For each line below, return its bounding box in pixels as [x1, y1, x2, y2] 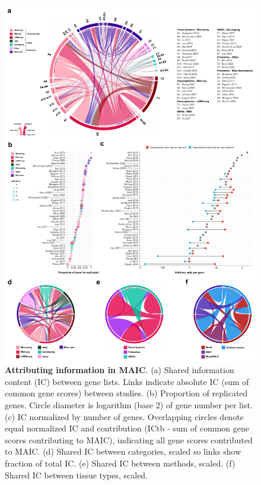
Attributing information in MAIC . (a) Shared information [5, 364, 234, 376]
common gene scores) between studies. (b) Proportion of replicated [5, 387, 248, 399]
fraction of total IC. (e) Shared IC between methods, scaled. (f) [5, 457, 235, 470]
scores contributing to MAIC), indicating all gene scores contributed [5, 433, 253, 446]
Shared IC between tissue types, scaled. [5, 468, 148, 481]
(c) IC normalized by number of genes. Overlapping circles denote [5, 410, 244, 423]
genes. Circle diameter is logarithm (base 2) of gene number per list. [5, 399, 253, 411]
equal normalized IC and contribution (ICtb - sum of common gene [5, 422, 249, 434]
